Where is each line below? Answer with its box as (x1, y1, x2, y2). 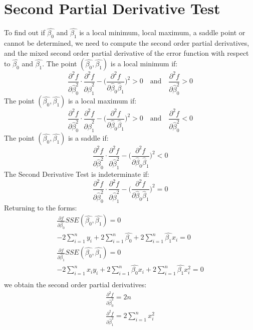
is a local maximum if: (68, 95, 137, 106)
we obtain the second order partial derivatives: (4, 279, 147, 290)
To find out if (4, 27, 45, 38)
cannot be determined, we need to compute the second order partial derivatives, (4, 38, 249, 48)
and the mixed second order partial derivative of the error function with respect (4, 47, 249, 58)
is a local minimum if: (110, 58, 178, 69)
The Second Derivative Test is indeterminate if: (4, 169, 149, 179)
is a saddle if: (68, 133, 109, 143)
